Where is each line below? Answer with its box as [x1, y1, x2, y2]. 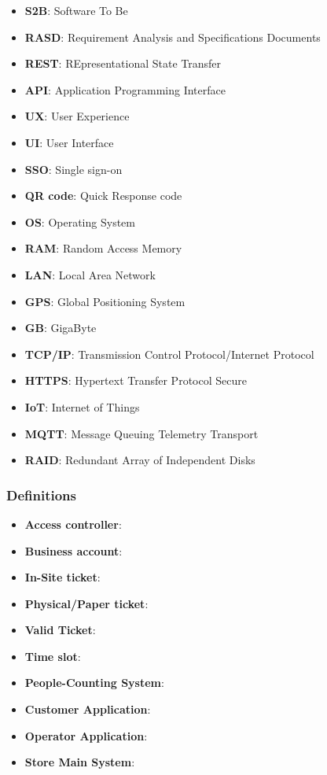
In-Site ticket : [24, 569, 101, 585]
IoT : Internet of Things [24, 398, 140, 415]
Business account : [24, 542, 123, 559]
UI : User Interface [24, 134, 114, 150]
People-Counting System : [24, 674, 164, 691]
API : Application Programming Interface [24, 81, 226, 98]
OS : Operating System [24, 213, 135, 230]
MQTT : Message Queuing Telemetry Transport [24, 425, 259, 441]
